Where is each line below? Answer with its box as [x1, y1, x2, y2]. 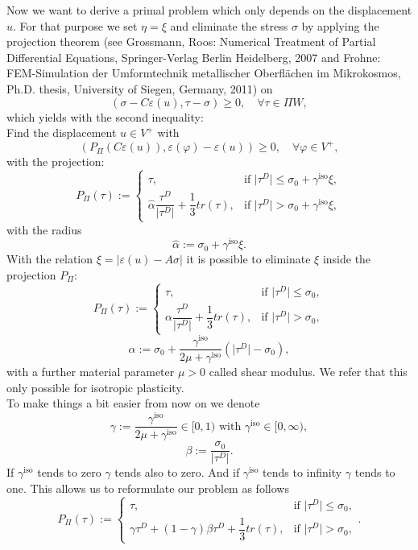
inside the [322, 250, 371, 267]
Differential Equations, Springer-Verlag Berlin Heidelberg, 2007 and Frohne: [6, 48, 381, 65]
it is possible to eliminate [186, 250, 311, 267]
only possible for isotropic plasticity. [6, 378, 184, 395]
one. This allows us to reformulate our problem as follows [6, 479, 289, 496]
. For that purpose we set [13, 17, 138, 34]
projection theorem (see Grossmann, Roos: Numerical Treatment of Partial [6, 33, 376, 50]
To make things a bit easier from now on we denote [6, 395, 260, 411]
